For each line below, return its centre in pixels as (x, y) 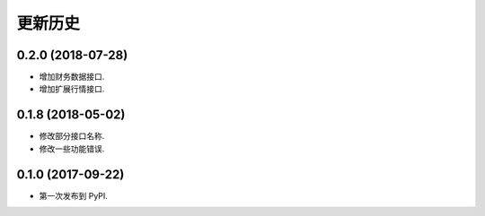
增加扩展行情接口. (72, 89)
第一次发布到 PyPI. (73, 195)
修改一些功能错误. (72, 149)
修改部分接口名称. (72, 136)
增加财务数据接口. (72, 77)
